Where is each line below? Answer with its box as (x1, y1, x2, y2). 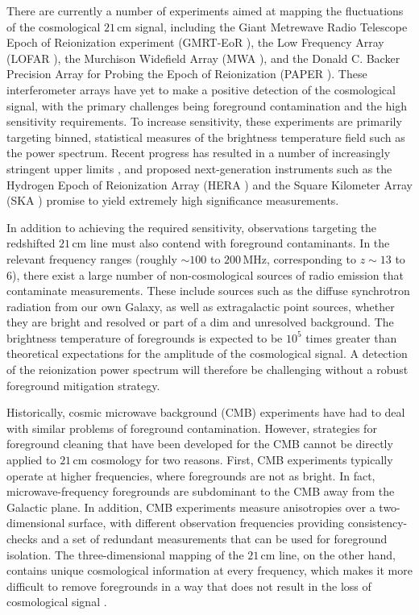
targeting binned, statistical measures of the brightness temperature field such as (6, 128, 405, 145)
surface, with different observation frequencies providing (68, 514, 344, 531)
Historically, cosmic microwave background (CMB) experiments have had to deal (6, 404, 405, 421)
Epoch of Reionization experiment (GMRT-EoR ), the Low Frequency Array (6, 34, 384, 51)
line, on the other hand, (279, 546, 396, 563)
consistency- (347, 514, 408, 531)
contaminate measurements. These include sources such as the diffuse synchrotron (6, 282, 410, 299)
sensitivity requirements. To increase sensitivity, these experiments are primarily (6, 113, 402, 130)
